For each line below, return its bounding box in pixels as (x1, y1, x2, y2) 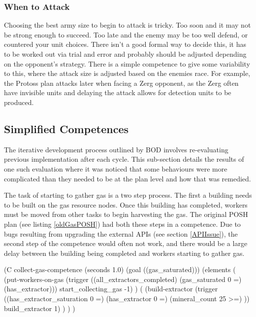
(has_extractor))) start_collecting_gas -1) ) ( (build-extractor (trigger (4, 283, 218, 294)
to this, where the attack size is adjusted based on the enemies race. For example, (4, 68, 251, 78)
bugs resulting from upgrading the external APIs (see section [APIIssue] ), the (4, 228, 238, 239)
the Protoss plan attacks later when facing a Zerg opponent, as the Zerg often (4, 77, 239, 88)
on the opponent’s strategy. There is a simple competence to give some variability (4, 58, 250, 69)
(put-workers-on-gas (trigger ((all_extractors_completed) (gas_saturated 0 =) (4, 274, 242, 284)
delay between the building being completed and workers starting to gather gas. (4, 247, 245, 258)
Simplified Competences (4, 121, 129, 136)
